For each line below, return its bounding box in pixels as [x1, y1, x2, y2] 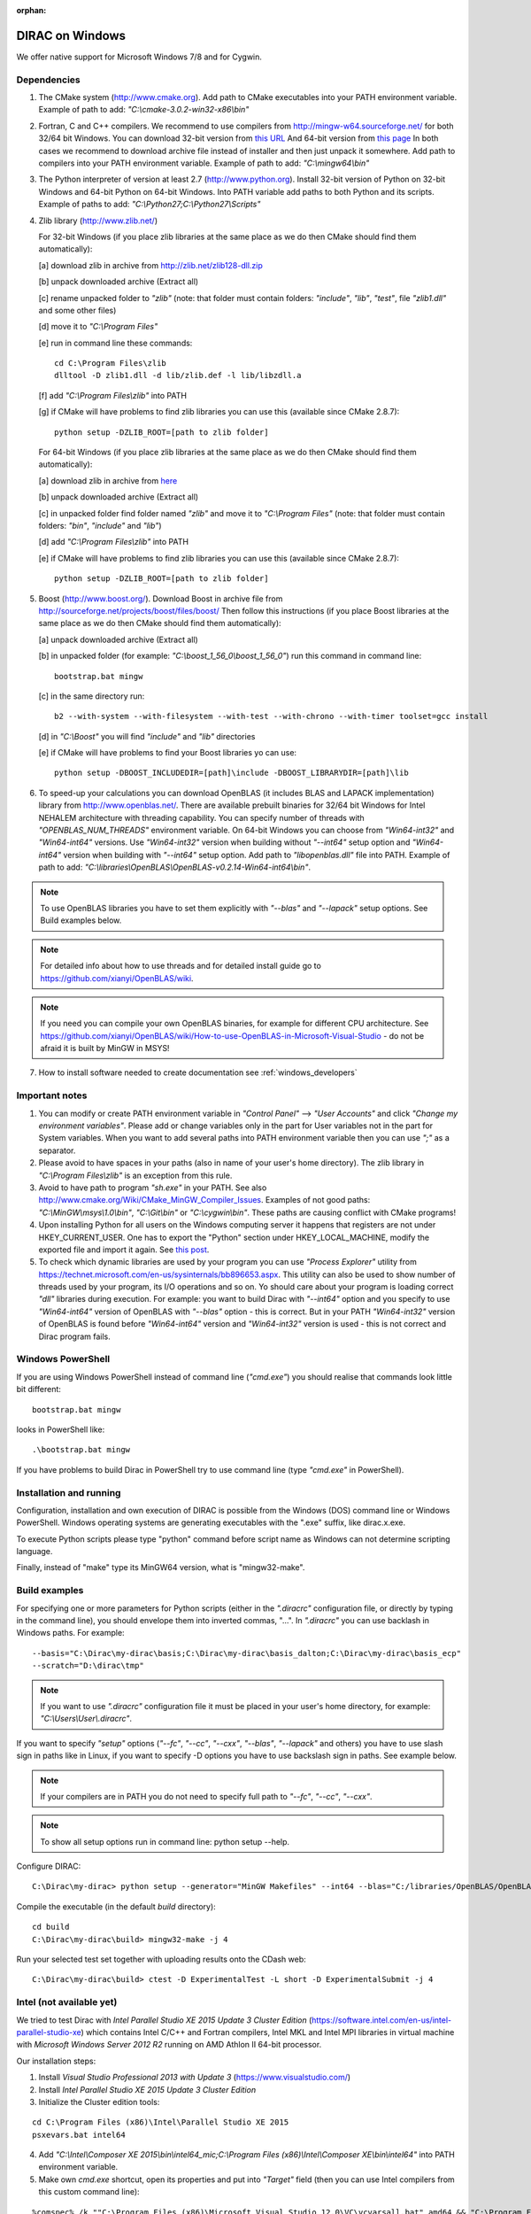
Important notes [16, 1089, 88, 1102]
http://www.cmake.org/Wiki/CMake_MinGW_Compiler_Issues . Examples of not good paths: [38, 1195, 371, 1205]
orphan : [16, 5, 47, 15]
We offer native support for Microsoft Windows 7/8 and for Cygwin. [16, 51, 263, 62]
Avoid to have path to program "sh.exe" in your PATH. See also [38, 1182, 267, 1193]
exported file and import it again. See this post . [38, 1244, 210, 1255]
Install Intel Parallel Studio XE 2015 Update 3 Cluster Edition [38, 2084, 257, 2094]
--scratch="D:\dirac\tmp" [32, 1660, 145, 1671]
